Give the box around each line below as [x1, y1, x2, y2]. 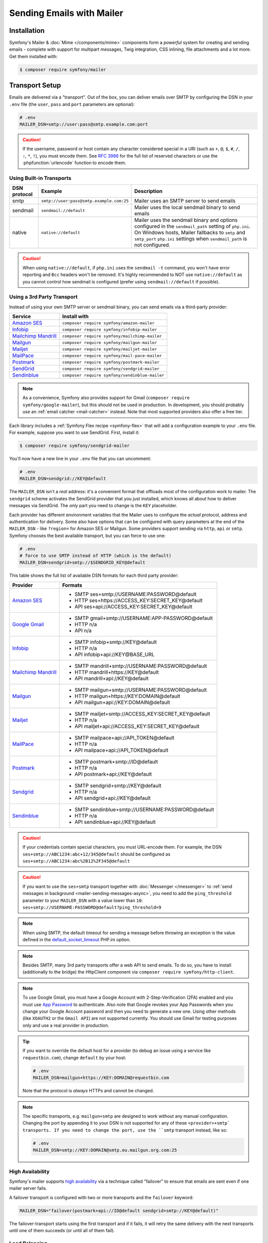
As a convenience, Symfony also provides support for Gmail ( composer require [22, 395, 190, 401]
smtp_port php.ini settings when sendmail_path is [134, 235, 248, 242]
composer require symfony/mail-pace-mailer [62, 353, 162, 358]
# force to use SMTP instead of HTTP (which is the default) [19, 553, 172, 559]
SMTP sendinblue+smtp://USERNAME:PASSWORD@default [74, 806, 214, 813]
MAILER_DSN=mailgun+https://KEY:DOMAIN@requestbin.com [33, 1075, 169, 1081]
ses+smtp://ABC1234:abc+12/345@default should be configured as [22, 851, 171, 857]
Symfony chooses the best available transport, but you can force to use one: [9, 533, 166, 538]
